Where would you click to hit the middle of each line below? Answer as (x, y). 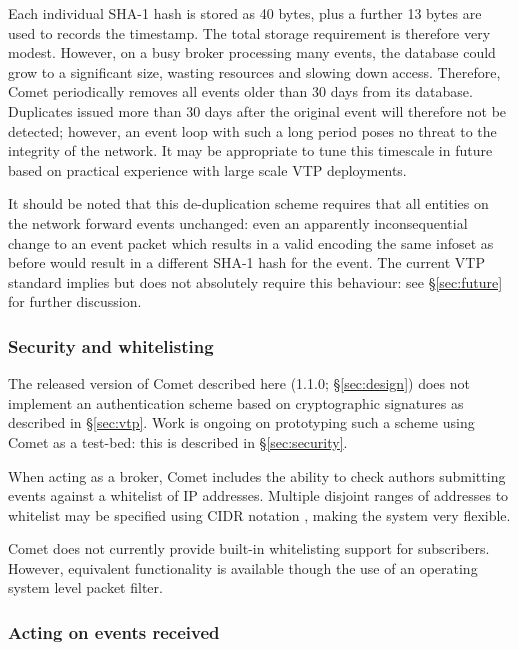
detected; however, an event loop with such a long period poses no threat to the (252, 130)
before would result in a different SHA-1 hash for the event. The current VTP (246, 262)
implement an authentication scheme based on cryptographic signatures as (236, 402)
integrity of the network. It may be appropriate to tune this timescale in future (250, 150)
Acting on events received (114, 631)
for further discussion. (75, 301)
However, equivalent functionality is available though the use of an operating (243, 567)
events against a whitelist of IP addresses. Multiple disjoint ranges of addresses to (258, 495)
